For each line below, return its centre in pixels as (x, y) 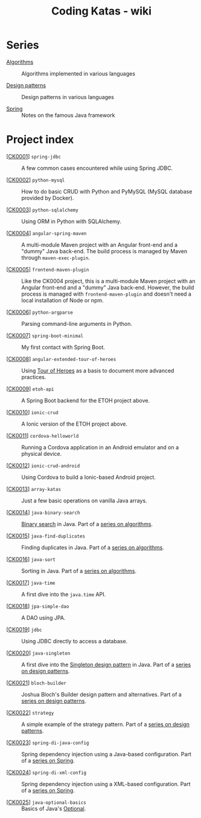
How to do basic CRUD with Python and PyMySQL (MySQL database (107, 191)
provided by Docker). (48, 198)
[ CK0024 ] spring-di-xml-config (46, 772)
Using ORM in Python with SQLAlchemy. (72, 221)
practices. (34, 377)
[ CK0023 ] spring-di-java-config (48, 742)
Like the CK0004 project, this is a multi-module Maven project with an (108, 281)
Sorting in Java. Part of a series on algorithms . (79, 571)
